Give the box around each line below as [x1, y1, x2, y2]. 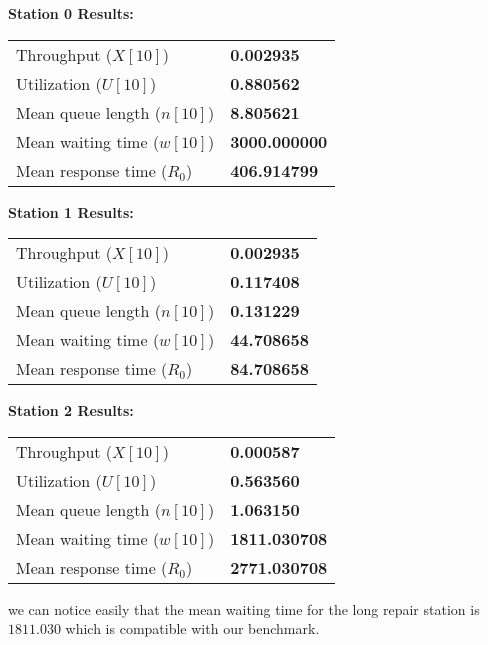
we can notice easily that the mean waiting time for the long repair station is [8, 598, 480, 619]
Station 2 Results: [8, 400, 134, 421]
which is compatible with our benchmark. [65, 618, 320, 639]
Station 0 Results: [8, 3, 134, 23]
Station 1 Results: [8, 201, 134, 222]
